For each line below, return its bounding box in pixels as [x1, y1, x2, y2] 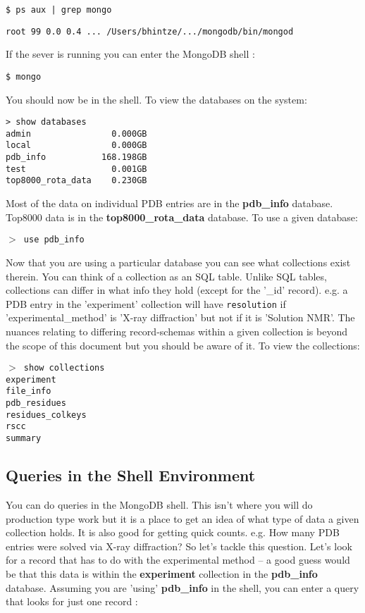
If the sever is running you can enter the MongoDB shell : [6, 47, 255, 61]
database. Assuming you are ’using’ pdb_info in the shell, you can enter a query [6, 580, 359, 595]
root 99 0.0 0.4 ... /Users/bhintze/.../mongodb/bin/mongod [6, 26, 294, 37]
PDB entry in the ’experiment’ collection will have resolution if [6, 296, 286, 311]
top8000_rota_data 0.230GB [6, 175, 147, 186]
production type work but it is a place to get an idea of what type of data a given [6, 511, 359, 526]
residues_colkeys [6, 409, 87, 420]
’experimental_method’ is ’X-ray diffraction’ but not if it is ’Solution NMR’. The [6, 310, 355, 325]
